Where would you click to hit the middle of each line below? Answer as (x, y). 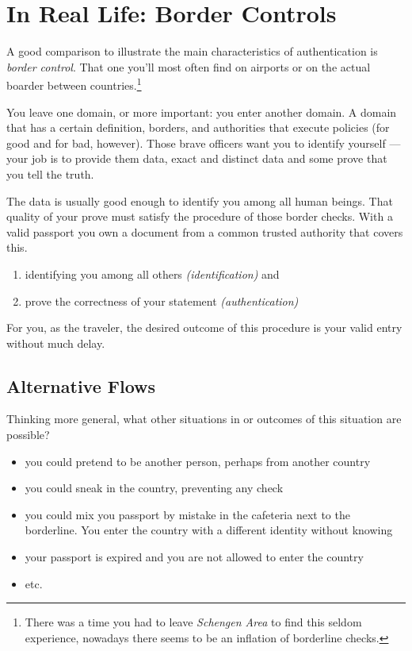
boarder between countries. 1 (74, 84)
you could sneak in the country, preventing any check (154, 488)
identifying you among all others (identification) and (152, 273)
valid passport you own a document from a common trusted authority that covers (205, 231)
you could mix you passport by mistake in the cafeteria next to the (187, 514)
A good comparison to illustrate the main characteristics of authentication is (192, 51)
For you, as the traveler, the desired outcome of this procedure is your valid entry (204, 327)
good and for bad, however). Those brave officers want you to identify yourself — (204, 143)
